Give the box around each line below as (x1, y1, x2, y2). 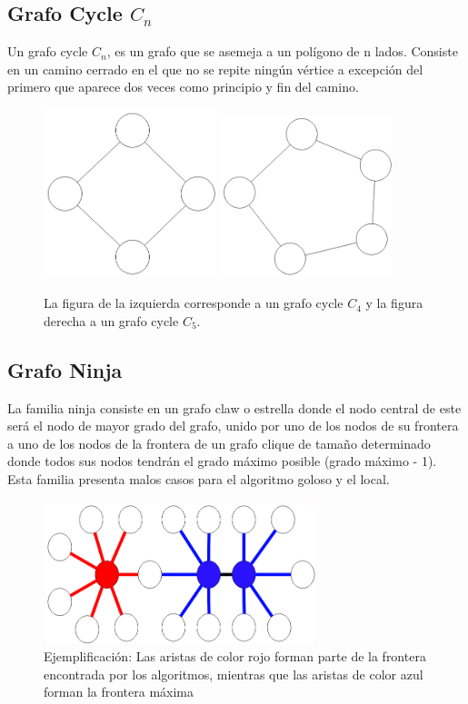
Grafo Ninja (7, 355, 123, 383)
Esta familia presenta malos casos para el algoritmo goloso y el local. (7, 470, 390, 489)
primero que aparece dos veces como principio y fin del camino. (7, 77, 359, 96)
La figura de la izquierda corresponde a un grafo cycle (44, 293, 344, 312)
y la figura (365, 293, 423, 312)
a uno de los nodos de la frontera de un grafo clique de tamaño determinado (7, 433, 431, 452)
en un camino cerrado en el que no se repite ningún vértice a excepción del (7, 59, 423, 78)
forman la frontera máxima (44, 682, 194, 701)
